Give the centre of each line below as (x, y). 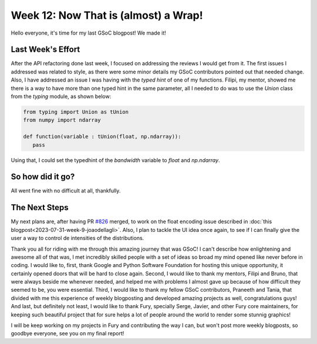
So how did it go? (43, 177)
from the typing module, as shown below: (61, 96)
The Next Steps (40, 208)
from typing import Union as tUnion (76, 112)
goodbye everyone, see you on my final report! (68, 333)
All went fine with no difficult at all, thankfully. (66, 191)
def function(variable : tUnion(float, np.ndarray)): (102, 137)
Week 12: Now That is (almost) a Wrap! (107, 15)
